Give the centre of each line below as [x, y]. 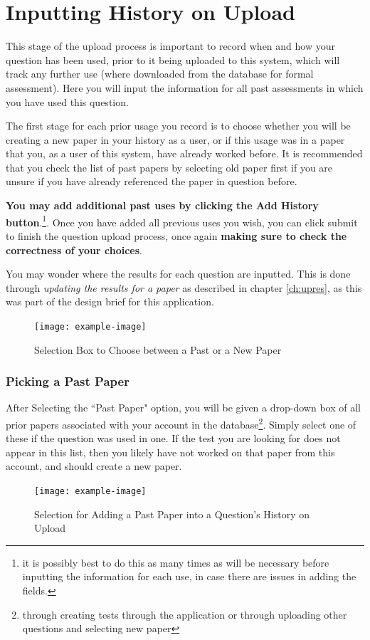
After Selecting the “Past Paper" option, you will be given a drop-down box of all [183, 408]
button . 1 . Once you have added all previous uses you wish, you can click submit [182, 221]
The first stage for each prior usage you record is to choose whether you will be [178, 126]
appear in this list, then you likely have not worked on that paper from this [170, 452]
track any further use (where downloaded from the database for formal [160, 74]
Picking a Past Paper [68, 381]
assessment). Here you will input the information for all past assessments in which [185, 87]
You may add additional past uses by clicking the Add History [162, 205]
